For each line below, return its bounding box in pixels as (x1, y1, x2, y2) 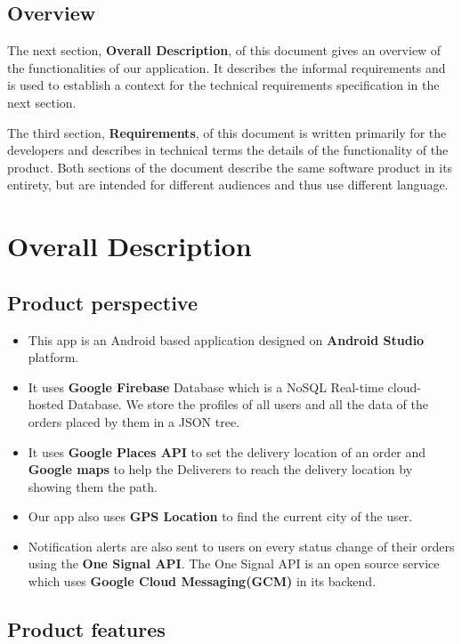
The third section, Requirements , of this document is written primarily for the (7, 123, 447, 141)
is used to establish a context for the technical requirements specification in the (7, 76, 440, 94)
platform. (28, 348, 79, 366)
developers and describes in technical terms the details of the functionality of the (7, 141, 449, 159)
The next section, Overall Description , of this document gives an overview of (7, 41, 442, 60)
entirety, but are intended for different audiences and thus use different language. (7, 175, 449, 194)
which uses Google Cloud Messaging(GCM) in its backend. (28, 572, 377, 591)
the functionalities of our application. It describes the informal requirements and (7, 58, 446, 76)
